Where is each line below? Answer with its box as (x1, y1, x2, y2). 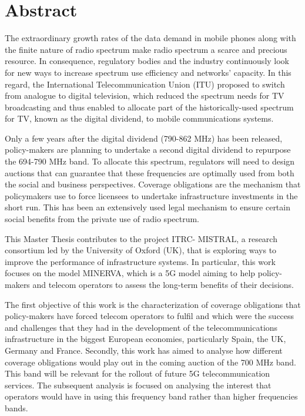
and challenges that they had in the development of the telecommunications (5, 321, 278, 333)
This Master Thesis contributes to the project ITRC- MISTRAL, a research (5, 232, 277, 244)
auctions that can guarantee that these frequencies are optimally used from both (5, 166, 294, 179)
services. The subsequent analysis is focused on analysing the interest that (5, 378, 272, 391)
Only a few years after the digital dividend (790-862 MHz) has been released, (5, 132, 283, 144)
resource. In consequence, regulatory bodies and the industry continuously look (5, 55, 290, 67)
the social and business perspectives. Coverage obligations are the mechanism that (5, 178, 301, 190)
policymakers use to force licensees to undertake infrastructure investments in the (5, 189, 298, 202)
